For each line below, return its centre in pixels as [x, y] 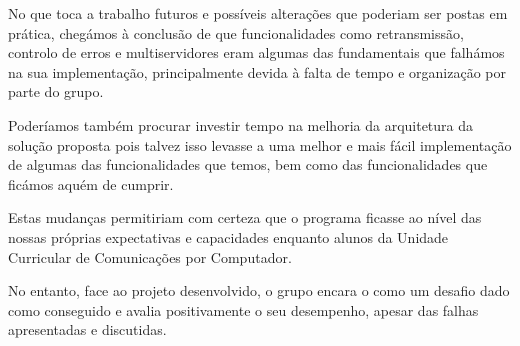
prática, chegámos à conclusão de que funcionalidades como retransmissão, [236, 32]
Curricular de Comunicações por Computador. [150, 256]
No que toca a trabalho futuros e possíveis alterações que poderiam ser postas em [258, 13]
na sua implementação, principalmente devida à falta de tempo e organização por [257, 71]
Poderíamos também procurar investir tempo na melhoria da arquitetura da [241, 124]
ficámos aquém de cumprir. [91, 183]
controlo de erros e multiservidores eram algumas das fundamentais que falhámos [256, 52]
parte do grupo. [56, 91]
